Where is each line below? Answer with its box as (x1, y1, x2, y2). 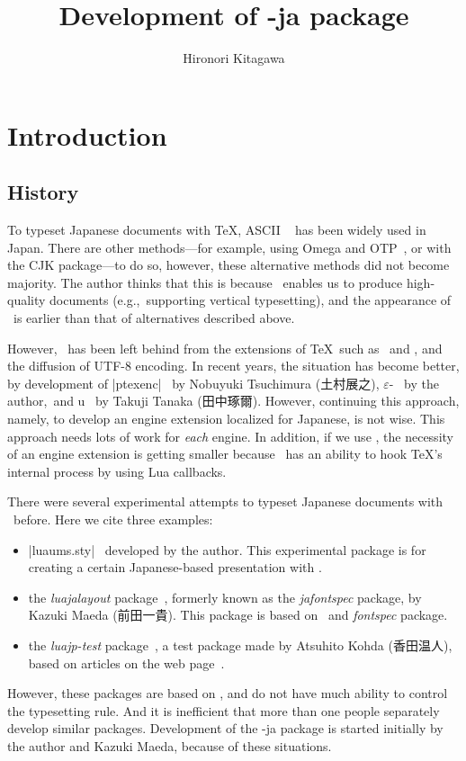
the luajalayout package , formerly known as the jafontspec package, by (28, 587, 422, 606)
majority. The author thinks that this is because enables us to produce (7, 273, 403, 291)
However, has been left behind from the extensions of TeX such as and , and (7, 338, 443, 357)
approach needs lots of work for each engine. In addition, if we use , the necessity (7, 426, 453, 445)
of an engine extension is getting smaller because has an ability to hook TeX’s (7, 444, 443, 463)
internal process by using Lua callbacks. (7, 461, 227, 480)
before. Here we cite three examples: (13, 510, 213, 529)
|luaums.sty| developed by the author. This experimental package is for (28, 540, 426, 559)
